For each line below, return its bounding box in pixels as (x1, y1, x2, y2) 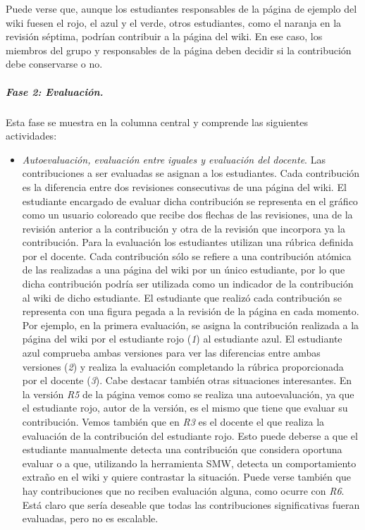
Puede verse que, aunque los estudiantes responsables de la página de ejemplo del (6, 1, 357, 16)
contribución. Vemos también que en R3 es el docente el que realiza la (22, 414, 325, 429)
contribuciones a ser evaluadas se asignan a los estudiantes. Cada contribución (22, 166, 360, 180)
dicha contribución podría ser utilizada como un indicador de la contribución (22, 276, 354, 291)
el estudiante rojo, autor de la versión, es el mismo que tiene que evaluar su (22, 400, 348, 415)
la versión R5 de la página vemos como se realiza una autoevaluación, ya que (22, 386, 354, 401)
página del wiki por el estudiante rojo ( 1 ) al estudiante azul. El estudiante (22, 331, 342, 346)
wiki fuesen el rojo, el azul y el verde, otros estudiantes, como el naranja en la (6, 15, 342, 30)
